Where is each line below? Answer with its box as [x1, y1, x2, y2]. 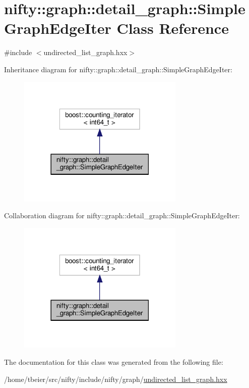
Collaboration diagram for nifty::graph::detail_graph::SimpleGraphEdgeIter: [4, 210, 240, 221]
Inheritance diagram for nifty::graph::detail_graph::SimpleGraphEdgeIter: [4, 64, 232, 74]
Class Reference [116, 18, 229, 38]
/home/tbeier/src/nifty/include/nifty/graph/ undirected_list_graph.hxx [4, 373, 227, 384]
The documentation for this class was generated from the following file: [4, 356, 223, 367]
